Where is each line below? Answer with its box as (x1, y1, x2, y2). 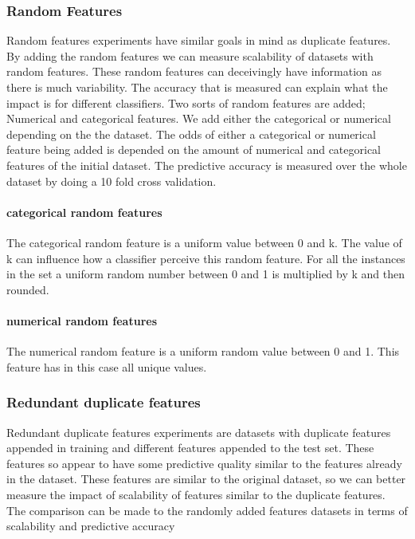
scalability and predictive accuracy (6, 517, 175, 534)
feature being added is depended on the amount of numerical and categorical (6, 141, 381, 158)
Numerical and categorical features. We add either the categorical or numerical (6, 110, 391, 127)
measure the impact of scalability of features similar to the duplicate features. (6, 486, 386, 502)
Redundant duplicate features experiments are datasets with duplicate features (6, 423, 391, 440)
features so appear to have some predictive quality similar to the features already (6, 454, 402, 471)
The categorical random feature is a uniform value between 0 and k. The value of (6, 234, 402, 250)
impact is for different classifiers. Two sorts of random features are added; (6, 94, 366, 111)
